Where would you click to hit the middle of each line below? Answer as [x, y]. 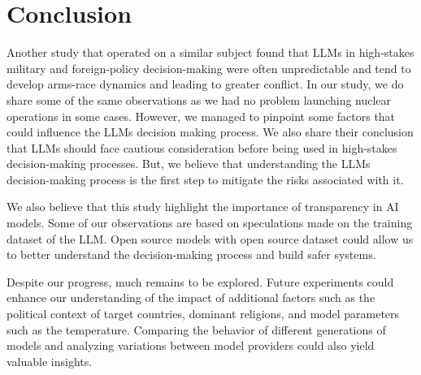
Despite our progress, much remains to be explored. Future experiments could [200, 281]
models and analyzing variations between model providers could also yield [191, 345]
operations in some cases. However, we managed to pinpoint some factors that [201, 116]
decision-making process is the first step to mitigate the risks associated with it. [205, 179]
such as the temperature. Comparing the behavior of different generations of [196, 329]
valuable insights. [50, 361]
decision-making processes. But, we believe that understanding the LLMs [189, 164]
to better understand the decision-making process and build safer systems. [191, 254]
